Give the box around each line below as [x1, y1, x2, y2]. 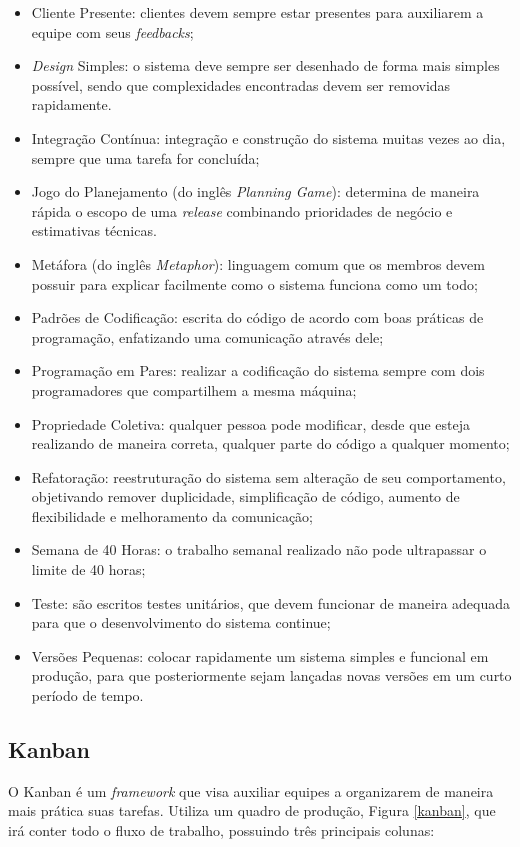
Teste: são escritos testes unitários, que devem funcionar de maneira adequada [31, 592, 511, 613]
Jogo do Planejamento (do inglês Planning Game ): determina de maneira [31, 181, 480, 202]
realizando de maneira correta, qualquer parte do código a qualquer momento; [31, 433, 510, 454]
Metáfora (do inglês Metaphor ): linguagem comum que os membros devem [31, 253, 485, 274]
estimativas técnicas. [31, 220, 157, 241]
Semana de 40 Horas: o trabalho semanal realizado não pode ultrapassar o [31, 539, 487, 560]
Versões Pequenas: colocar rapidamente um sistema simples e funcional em [31, 645, 489, 666]
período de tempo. [31, 685, 144, 706]
